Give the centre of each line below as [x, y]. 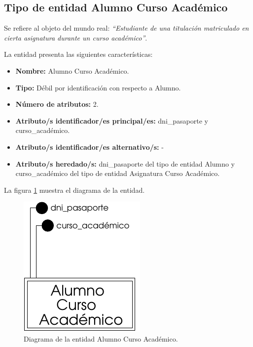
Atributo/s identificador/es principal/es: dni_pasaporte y [112, 120]
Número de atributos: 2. [57, 104]
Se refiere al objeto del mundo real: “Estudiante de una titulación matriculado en [126, 28]
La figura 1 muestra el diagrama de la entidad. [74, 190]
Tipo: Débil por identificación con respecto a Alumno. [98, 87]
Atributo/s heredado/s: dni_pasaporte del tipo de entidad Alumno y [125, 163]
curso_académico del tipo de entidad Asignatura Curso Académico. [118, 173]
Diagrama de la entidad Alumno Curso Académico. [101, 338]
